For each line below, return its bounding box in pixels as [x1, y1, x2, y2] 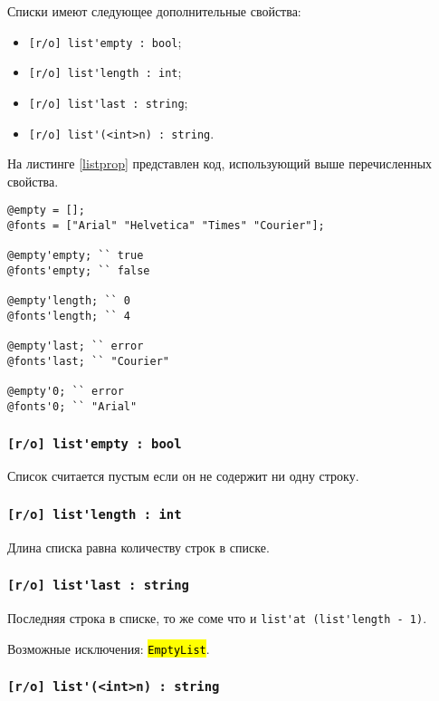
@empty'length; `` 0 [7, 294, 131, 308]
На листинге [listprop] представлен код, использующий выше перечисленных [7, 154, 433, 173]
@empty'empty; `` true [7, 249, 144, 263]
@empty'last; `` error [7, 340, 144, 353]
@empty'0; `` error [7, 385, 124, 399]
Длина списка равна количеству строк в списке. [7, 537, 270, 556]
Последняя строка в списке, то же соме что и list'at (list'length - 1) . [7, 609, 427, 628]
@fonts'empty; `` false [7, 264, 150, 278]
